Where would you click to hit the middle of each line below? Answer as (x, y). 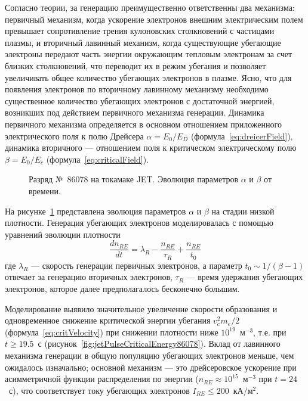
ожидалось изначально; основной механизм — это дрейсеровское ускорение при (151, 367)
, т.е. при (270, 332)
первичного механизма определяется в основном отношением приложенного (143, 124)
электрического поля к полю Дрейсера (74, 136)
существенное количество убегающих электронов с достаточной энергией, (140, 100)
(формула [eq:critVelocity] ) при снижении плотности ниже (112, 332)
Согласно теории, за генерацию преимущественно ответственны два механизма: (150, 7)
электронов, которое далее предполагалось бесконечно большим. (122, 288)
